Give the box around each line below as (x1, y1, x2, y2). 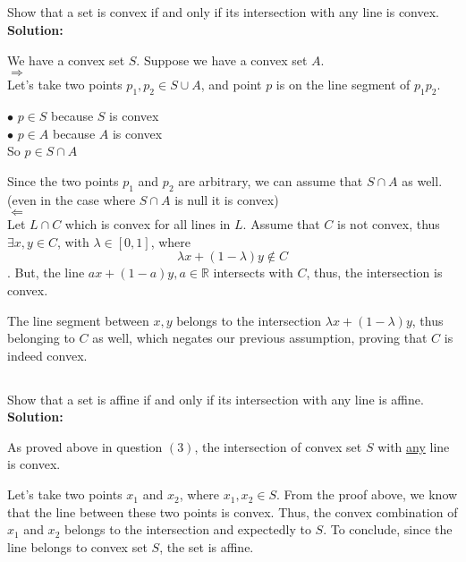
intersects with (213, 263, 293, 282)
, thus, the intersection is (306, 263, 443, 282)
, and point (200, 75, 262, 94)
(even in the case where (7, 190, 136, 209)
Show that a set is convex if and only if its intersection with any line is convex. (7, 3, 440, 21)
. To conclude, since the (323, 520, 453, 539)
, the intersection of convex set (194, 437, 362, 456)
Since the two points (7, 171, 119, 190)
